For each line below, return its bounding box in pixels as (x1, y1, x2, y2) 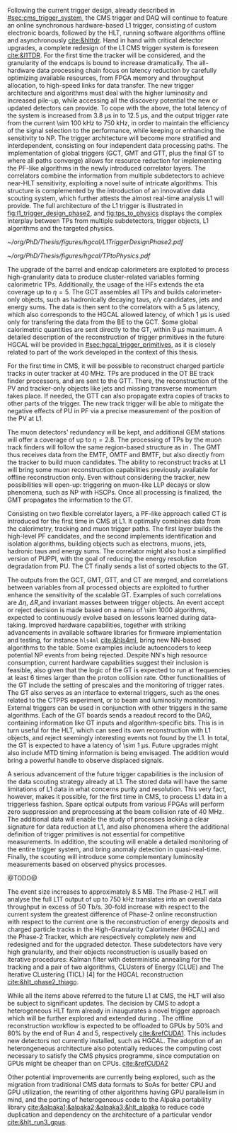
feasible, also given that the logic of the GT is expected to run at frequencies (7, 666, 231, 674)
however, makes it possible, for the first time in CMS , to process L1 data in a (7, 793, 228, 800)
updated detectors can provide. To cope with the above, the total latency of (7, 104, 228, 112)
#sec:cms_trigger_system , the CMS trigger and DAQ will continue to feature (7, 13, 228, 22)
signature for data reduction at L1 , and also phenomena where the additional (7, 822, 229, 831)
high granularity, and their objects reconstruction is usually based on (7, 948, 207, 956)
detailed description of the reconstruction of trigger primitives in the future (7, 333, 225, 341)
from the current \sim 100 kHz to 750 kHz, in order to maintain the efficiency (7, 119, 230, 127)
